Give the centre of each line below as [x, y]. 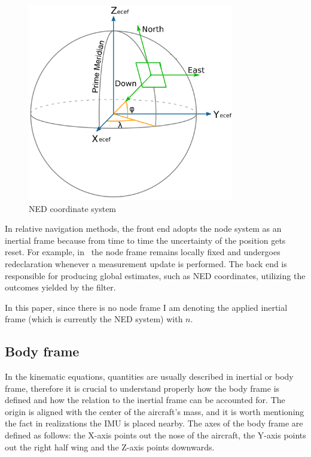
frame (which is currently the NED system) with [94, 319]
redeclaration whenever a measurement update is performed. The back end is [146, 263]
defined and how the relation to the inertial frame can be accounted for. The [145, 400]
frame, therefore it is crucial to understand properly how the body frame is [142, 388]
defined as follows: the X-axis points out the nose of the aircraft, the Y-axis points [155, 435]
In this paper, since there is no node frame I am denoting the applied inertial [146, 307]
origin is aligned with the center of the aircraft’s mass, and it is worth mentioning [155, 411]
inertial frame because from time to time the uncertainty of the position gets [145, 240]
